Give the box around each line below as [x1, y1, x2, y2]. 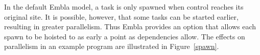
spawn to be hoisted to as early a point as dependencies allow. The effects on [4, 31, 245, 41]
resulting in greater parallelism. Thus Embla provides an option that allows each [4, 21, 256, 32]
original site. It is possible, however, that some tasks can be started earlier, [4, 11, 239, 22]
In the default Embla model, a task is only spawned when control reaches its [4, 2, 244, 12]
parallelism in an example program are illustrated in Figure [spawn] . [4, 41, 219, 51]
